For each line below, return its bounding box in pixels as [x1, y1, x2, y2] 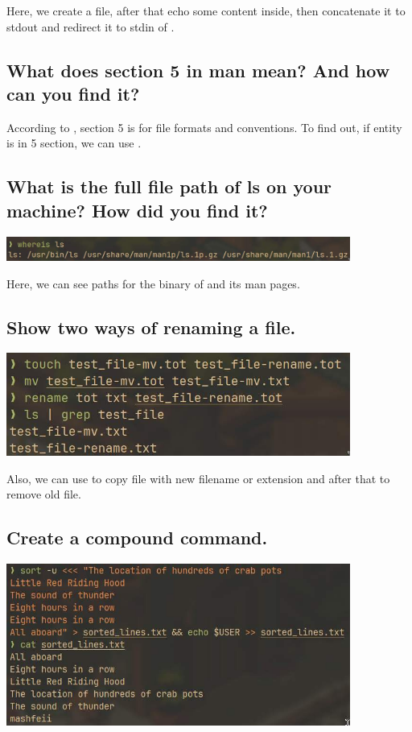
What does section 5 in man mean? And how [6, 57, 390, 82]
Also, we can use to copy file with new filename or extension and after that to [6, 469, 390, 486]
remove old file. [6, 486, 81, 502]
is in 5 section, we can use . [6, 134, 142, 151]
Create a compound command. [6, 525, 268, 550]
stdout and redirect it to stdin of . [6, 18, 175, 35]
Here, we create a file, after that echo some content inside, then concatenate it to [6, 2, 406, 19]
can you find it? [6, 81, 140, 105]
